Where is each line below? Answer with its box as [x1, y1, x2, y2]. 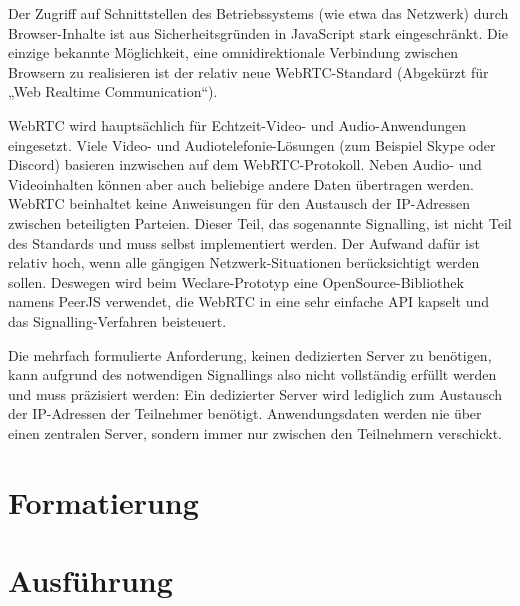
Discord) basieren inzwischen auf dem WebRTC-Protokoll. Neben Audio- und [8, 154, 482, 175]
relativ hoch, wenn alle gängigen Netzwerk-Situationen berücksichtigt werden [8, 252, 480, 273]
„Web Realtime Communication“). [8, 81, 218, 102]
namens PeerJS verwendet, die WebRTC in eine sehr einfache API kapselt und [8, 291, 489, 312]
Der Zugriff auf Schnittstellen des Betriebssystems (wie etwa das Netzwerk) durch [8, 3, 509, 23]
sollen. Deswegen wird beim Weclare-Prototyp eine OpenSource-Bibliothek [8, 271, 464, 292]
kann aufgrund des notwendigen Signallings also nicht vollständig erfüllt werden [8, 364, 497, 385]
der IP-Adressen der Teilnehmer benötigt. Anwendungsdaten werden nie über [8, 403, 482, 424]
